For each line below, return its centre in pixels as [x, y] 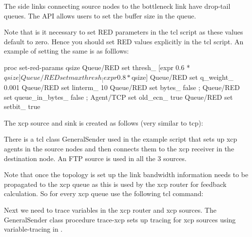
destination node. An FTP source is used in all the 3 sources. [95, 158]
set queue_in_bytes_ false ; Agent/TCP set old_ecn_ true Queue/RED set [118, 97]
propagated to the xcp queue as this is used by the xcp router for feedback [115, 184]
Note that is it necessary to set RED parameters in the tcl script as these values [124, 32]
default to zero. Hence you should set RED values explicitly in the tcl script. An [124, 41]
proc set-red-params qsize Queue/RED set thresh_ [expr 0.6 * [97, 67]
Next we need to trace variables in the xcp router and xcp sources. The [110, 210]
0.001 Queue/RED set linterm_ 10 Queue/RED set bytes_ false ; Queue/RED [122, 87]
